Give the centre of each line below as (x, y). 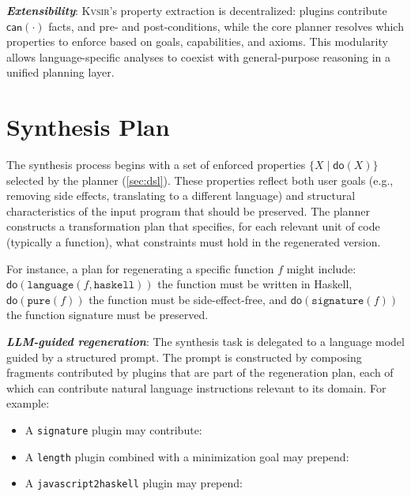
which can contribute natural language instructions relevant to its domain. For (196, 387)
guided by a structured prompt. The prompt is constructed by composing (184, 357)
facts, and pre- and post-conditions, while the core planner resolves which (226, 26)
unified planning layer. (60, 72)
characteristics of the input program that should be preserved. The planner (188, 210)
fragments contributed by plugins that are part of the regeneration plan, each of (200, 372)
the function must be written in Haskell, (255, 284)
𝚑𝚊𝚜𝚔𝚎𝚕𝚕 (114, 286)
